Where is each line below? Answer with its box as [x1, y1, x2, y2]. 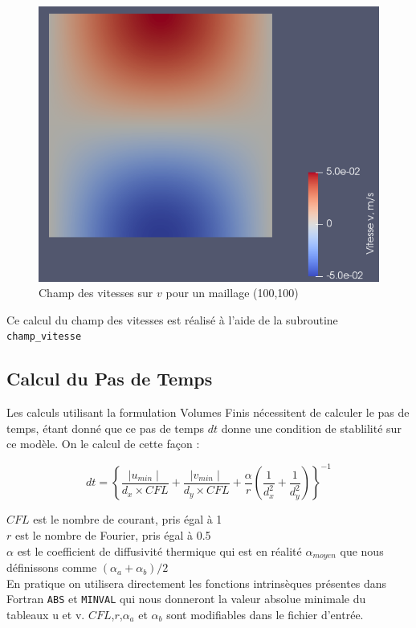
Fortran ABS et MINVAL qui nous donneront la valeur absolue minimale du [6, 590, 366, 607]
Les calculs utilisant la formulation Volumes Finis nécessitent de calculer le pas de [6, 404, 410, 421]
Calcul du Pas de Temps [6, 366, 213, 391]
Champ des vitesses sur [39, 284, 153, 301]
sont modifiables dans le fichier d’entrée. [166, 606, 364, 622]
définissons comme [6, 559, 97, 576]
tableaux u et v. [6, 606, 85, 622]
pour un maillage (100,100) [165, 284, 299, 301]
